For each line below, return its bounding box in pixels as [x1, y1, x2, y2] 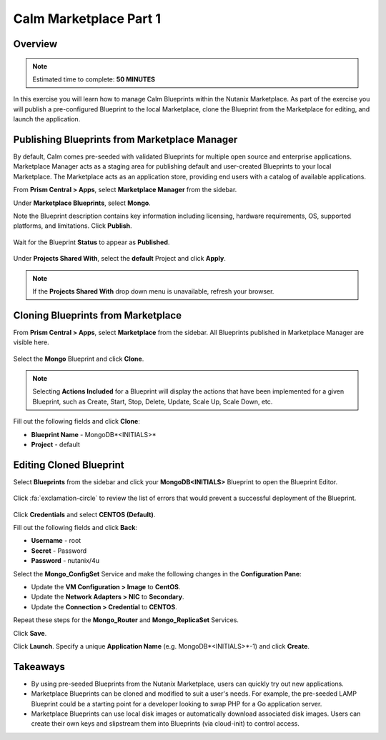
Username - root [31, 536, 81, 545]
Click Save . [13, 629, 47, 637]
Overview [13, 38, 58, 50]
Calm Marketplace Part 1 [13, 11, 161, 26]
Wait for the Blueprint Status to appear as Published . [13, 238, 170, 246]
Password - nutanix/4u [31, 556, 100, 565]
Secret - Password [31, 546, 87, 555]
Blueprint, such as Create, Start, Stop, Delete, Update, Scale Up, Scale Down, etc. [32, 397, 273, 406]
